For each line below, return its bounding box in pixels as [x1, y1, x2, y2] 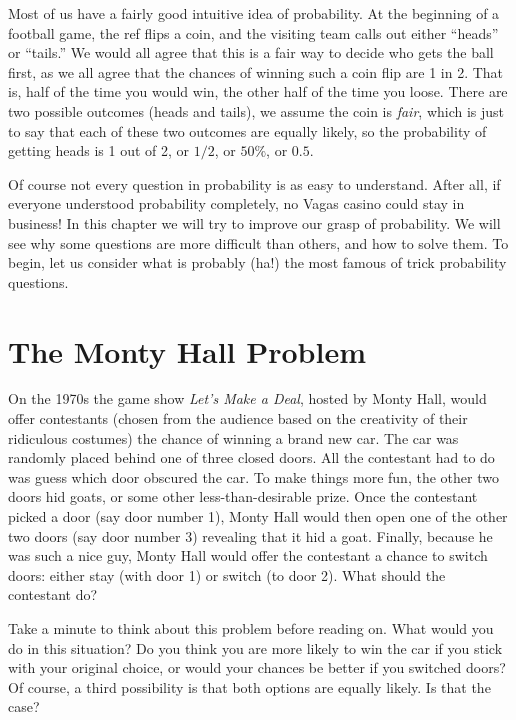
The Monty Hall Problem [8, 330, 367, 371]
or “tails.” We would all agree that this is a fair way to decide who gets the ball [8, 42, 494, 63]
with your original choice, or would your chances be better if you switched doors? [8, 657, 506, 678]
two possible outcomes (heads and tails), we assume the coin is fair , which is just [8, 100, 505, 121]
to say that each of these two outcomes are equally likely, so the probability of [8, 120, 487, 141]
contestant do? [8, 584, 98, 605]
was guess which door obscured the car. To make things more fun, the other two [8, 466, 499, 487]
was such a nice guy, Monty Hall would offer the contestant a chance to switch [8, 545, 488, 566]
